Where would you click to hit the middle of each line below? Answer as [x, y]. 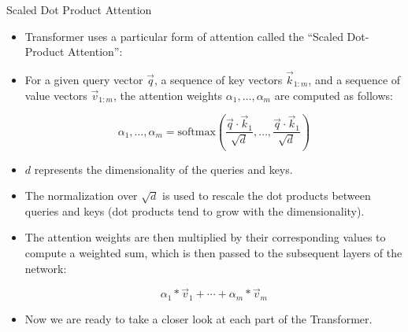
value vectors [56, 95]
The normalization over [81, 196]
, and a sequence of [354, 79]
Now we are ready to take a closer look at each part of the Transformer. [198, 318]
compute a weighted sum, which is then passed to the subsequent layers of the [213, 253]
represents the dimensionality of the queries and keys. [163, 169]
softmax [197, 132]
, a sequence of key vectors [218, 79]
